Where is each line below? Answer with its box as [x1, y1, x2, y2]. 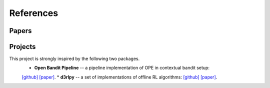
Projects [9, 42, 36, 51]
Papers [9, 26, 32, 35]
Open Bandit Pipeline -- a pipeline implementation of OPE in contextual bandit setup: [34, 65, 210, 71]
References [9, 7, 58, 18]
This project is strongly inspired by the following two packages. [9, 55, 140, 62]
